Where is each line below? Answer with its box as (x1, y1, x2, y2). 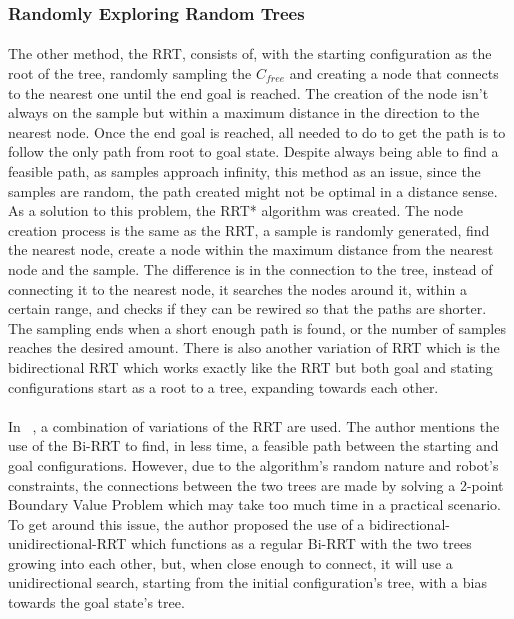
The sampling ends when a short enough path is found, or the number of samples (8, 317, 506, 338)
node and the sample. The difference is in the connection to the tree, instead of (8, 258, 493, 279)
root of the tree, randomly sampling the (8, 63, 252, 84)
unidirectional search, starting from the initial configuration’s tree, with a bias (8, 572, 487, 593)
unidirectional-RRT (8, 533, 127, 554)
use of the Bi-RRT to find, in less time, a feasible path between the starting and (8, 435, 499, 456)
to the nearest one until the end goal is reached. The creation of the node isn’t (8, 82, 489, 103)
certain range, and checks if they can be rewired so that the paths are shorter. (8, 298, 487, 319)
